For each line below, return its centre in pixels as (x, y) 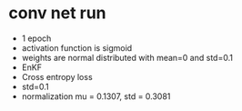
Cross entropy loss (57, 76)
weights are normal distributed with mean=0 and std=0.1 (127, 57)
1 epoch (36, 38)
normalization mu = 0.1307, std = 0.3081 (96, 96)
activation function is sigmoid (77, 47)
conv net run (57, 13)
